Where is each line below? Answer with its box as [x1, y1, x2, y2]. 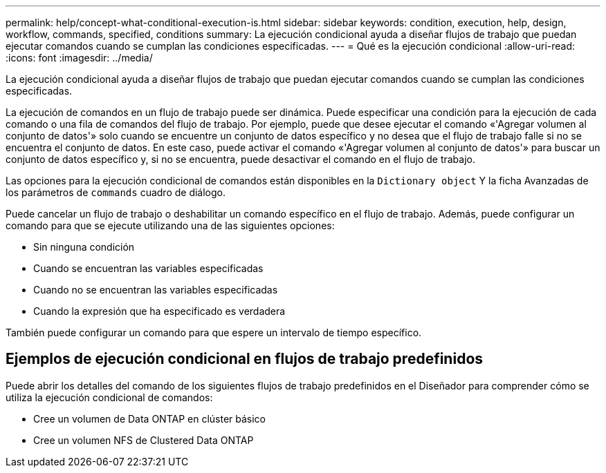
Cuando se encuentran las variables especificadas [33, 262, 264, 274]
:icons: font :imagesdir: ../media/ [6, 52, 153, 64]
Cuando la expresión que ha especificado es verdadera [33, 305, 286, 317]
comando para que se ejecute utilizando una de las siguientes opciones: [6, 220, 335, 231]
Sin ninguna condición [33, 241, 135, 253]
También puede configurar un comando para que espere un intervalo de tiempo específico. [6, 327, 422, 338]
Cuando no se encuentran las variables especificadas [33, 284, 278, 296]
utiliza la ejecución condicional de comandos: [6, 391, 213, 403]
